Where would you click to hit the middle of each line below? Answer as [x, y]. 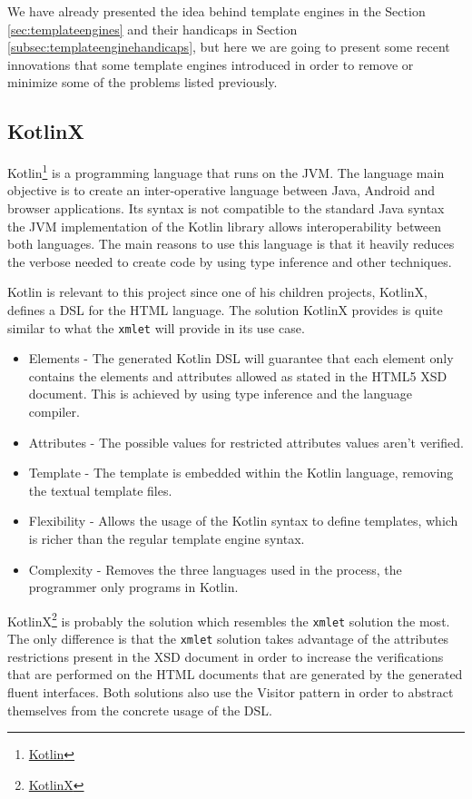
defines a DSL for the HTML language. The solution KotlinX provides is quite [225, 309]
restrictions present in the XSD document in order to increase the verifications [226, 656]
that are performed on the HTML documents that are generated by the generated [235, 674]
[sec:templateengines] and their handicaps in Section [152, 29]
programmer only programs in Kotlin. [133, 587]
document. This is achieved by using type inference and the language [221, 394]
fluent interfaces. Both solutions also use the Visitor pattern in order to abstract [231, 691]
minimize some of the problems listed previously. [143, 82]
